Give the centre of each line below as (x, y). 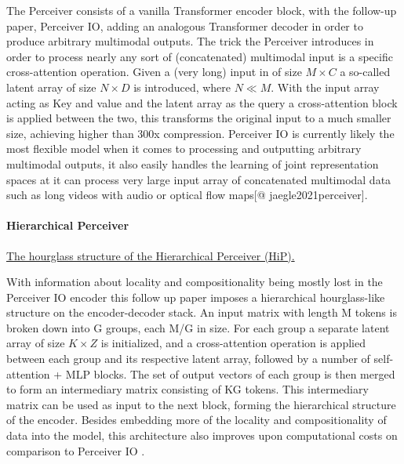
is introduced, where (182, 87)
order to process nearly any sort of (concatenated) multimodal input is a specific (200, 56)
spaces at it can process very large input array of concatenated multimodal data (199, 179)
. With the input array (325, 87)
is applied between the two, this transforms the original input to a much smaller (199, 118)
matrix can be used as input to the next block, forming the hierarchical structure (201, 404)
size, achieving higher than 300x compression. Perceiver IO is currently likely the (200, 133)
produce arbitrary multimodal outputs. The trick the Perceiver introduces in (190, 41)
